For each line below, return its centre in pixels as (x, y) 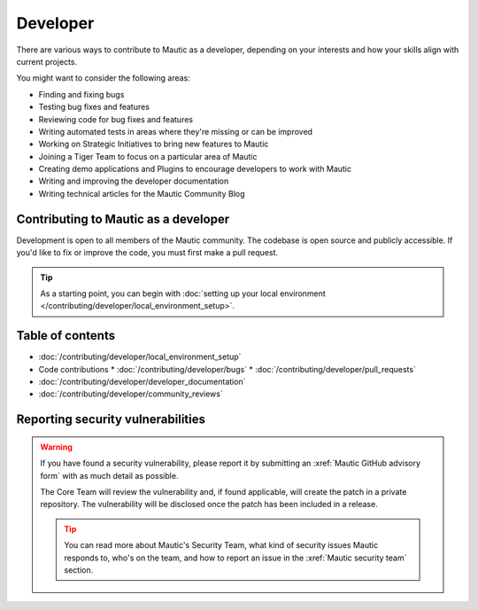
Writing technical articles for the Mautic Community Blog (142, 193)
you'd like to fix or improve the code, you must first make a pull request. (147, 253)
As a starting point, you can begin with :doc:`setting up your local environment (183, 293)
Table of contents (66, 336)
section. (79, 570)
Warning (56, 447)
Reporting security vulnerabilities (111, 420)
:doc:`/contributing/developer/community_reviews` (131, 394)
